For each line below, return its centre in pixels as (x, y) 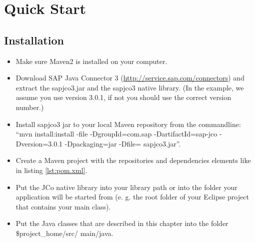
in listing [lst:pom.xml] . (51, 170)
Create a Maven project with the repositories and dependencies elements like (133, 160)
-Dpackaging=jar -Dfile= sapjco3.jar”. (123, 143)
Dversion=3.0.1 (39, 143)
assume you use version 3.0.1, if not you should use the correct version (123, 97)
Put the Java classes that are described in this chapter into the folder (122, 223)
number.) (30, 107)
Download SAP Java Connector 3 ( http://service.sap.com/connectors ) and (130, 78)
